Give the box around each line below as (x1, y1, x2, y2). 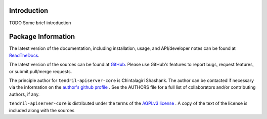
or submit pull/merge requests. (9, 68, 72, 74)
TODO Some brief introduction (9, 20, 71, 26)
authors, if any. (9, 91, 40, 97)
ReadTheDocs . (9, 52, 40, 58)
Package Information (9, 33, 75, 41)
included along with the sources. (9, 107, 76, 113)
